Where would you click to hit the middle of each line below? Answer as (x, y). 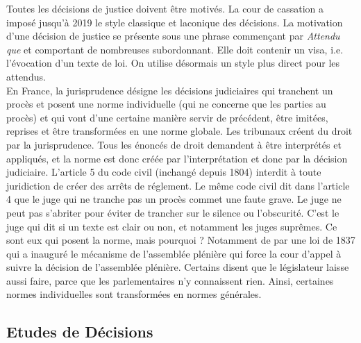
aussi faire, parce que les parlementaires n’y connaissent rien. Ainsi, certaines (170, 280)
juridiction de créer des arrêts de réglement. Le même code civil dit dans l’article (178, 185)
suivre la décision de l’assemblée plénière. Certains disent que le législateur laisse (178, 267)
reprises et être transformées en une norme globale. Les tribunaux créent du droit (179, 131)
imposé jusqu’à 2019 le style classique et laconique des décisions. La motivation (175, 22)
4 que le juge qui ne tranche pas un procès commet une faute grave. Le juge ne (174, 199)
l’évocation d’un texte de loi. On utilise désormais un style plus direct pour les (173, 63)
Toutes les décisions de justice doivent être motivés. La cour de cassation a (165, 8)
